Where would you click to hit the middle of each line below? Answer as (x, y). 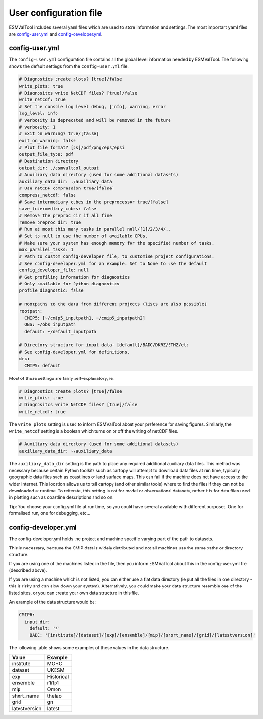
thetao (54, 696)
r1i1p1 (53, 683)
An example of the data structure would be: (52, 602)
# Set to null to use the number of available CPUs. (84, 236)
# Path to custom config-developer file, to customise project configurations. (117, 256)
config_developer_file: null (54, 270)
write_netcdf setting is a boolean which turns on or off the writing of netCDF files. (94, 431)
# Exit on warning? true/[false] (59, 134)
